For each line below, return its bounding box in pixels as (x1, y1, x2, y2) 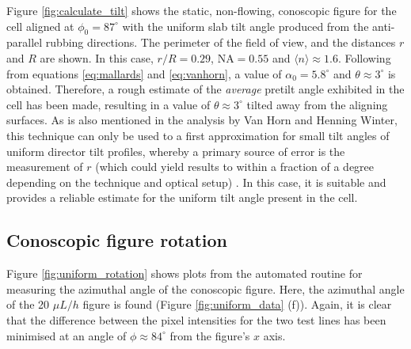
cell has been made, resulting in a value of (6, 96, 211, 112)
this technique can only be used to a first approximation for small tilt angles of (6, 127, 390, 143)
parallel (6, 34, 43, 51)
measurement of (6, 158, 83, 175)
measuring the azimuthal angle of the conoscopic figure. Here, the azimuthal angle (6, 280, 405, 297)
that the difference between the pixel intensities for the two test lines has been (6, 311, 386, 328)
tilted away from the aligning (246, 96, 388, 112)
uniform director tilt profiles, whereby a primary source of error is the (6, 142, 345, 159)
